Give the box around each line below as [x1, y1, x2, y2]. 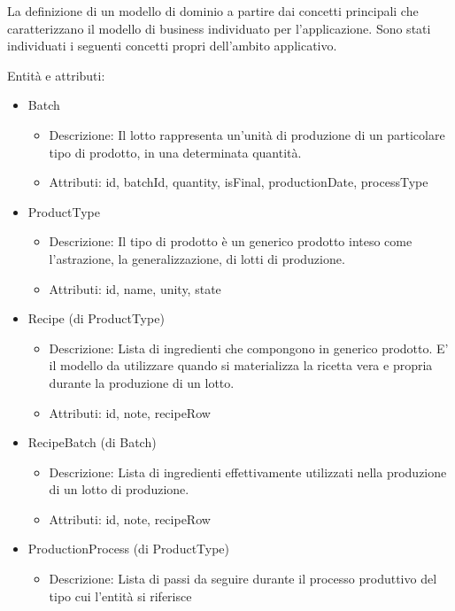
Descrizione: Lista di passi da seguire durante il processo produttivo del [49, 569, 437, 588]
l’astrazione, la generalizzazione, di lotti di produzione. [49, 249, 345, 267]
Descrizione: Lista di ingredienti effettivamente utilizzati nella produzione [49, 462, 447, 481]
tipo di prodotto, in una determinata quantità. [49, 143, 302, 161]
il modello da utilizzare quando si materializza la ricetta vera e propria [49, 356, 433, 375]
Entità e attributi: [7, 66, 105, 84]
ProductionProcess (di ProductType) [27, 539, 230, 558]
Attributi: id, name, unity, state [49, 279, 221, 298]
